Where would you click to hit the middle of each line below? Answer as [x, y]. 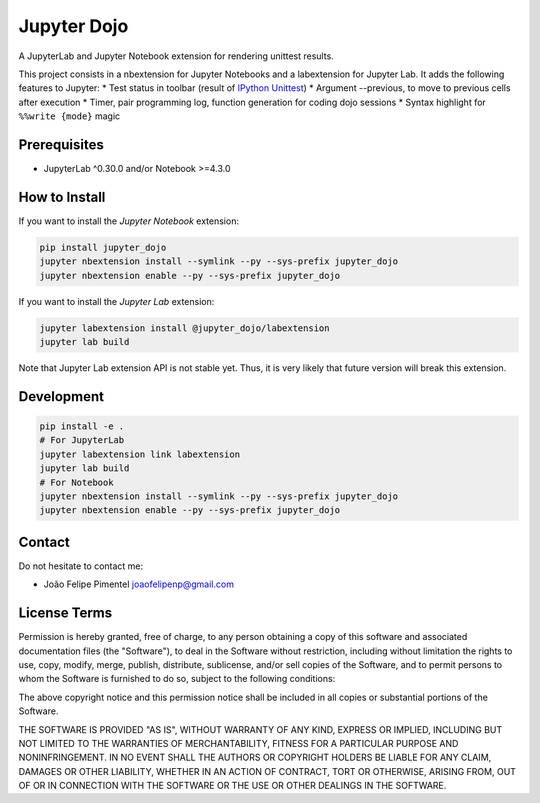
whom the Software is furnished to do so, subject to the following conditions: [177, 679]
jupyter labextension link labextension [139, 454]
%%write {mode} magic [69, 116]
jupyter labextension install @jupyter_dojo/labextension [184, 328]
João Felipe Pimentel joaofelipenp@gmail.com [139, 584]
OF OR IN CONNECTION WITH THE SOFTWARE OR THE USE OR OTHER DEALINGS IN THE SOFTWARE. [232, 786]
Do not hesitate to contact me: [81, 566]
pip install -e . [82, 426]
